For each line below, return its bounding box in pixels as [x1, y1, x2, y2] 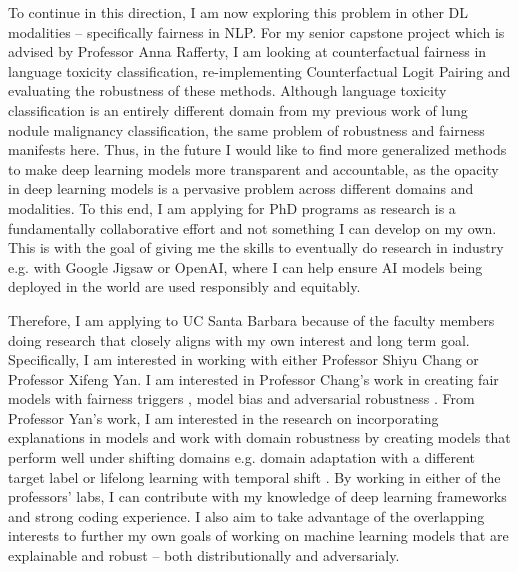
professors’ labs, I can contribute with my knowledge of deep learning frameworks [8, 486, 507, 507]
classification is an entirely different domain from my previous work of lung [8, 99, 468, 120]
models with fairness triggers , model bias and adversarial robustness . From [8, 388, 475, 409]
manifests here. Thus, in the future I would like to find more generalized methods [8, 139, 507, 160]
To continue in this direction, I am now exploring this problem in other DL [8, 2, 468, 22]
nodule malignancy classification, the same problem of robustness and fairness [8, 119, 485, 140]
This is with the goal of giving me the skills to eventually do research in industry [8, 237, 504, 258]
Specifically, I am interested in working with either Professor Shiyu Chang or [8, 349, 479, 370]
